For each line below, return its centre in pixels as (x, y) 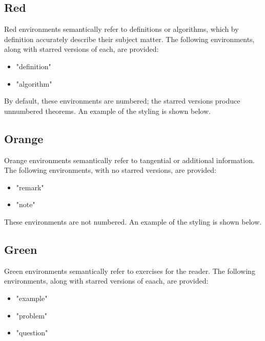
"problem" (32, 315)
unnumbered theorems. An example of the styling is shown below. (107, 111)
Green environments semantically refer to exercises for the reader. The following (130, 270)
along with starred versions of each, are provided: (81, 49)
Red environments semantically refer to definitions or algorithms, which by (121, 29)
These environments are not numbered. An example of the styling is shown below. (133, 221)
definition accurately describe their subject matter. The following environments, (129, 39)
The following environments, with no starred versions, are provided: (110, 170)
